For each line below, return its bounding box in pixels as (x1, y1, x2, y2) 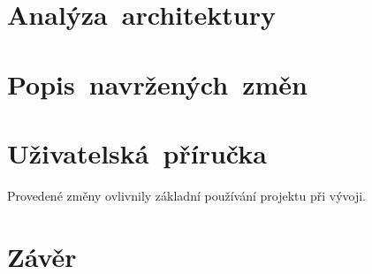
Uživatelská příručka (7, 134, 267, 171)
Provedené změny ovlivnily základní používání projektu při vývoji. (7, 186, 366, 204)
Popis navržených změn (7, 65, 308, 102)
